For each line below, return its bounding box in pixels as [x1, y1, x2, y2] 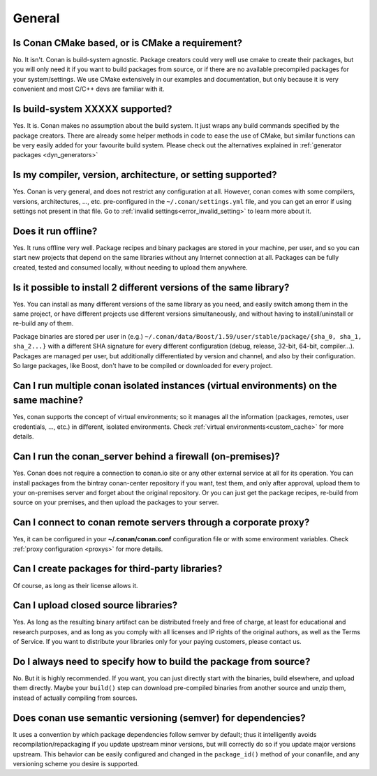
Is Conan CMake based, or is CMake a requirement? [13, 37, 243, 49]
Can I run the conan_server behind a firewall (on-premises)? [13, 451, 281, 462]
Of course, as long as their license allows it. [13, 581, 139, 590]
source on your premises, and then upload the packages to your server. [13, 498, 219, 506]
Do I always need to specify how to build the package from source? [13, 656, 311, 667]
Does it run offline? [13, 225, 98, 237]
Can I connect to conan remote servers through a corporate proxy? [13, 517, 310, 529]
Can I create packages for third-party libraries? [13, 563, 223, 575]
